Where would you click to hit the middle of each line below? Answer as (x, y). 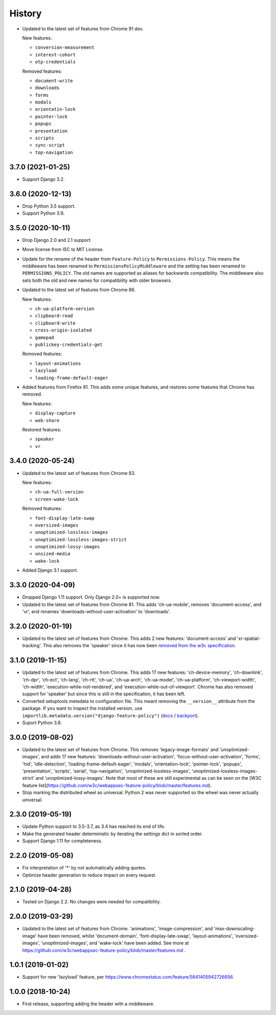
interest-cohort (55, 55)
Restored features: (42, 429)
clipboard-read (54, 316)
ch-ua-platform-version (65, 309)
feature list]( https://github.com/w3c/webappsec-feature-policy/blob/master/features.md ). (117, 785)
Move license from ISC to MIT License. (63, 250)
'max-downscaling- (234, 929)
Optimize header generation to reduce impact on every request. (89, 875)
